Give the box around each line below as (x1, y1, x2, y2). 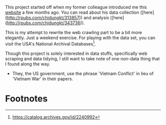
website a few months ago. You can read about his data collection (5, 9, 139, 15)
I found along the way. (5, 61, 50, 67)
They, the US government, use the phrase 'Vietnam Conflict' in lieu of (12, 70, 154, 76)
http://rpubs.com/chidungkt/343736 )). (6, 20, 85, 26)
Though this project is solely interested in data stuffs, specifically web (5, 50, 147, 56)
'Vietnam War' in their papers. (12, 76, 73, 82)
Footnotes (5, 93, 48, 104)
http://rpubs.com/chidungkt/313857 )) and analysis (6, 15, 110, 20)
